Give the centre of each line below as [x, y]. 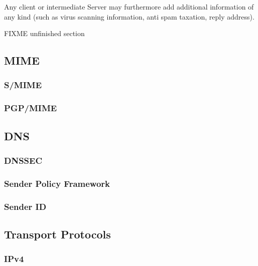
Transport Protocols [57, 234]
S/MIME [23, 85]
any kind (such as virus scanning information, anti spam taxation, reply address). [129, 16]
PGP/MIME [31, 108]
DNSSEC [23, 160]
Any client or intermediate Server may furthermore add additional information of [129, 7]
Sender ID [25, 206]
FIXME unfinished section [44, 33]
